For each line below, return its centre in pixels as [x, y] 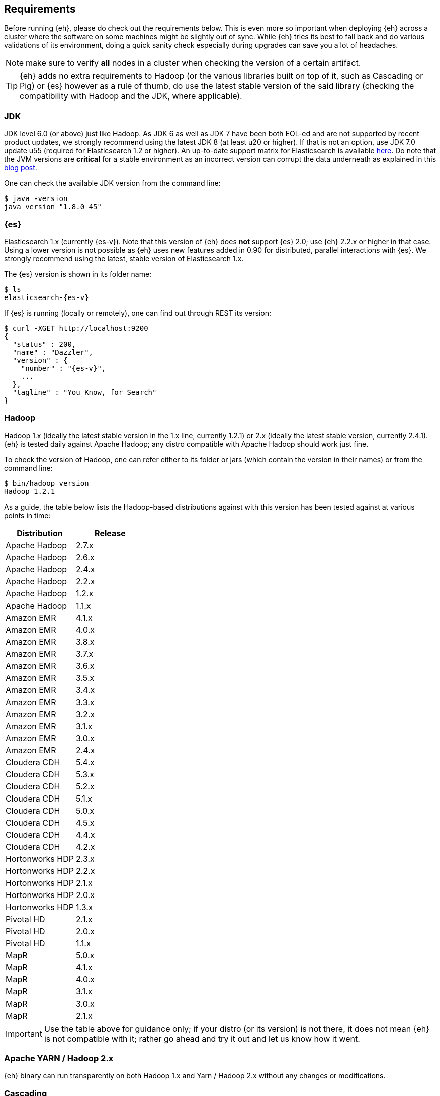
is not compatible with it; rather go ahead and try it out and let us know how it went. [202, 1038]
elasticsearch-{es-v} [47, 297]
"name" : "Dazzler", [53, 352]
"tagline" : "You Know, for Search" [84, 392]
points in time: [27, 515]
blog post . [21, 168]
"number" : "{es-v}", [63, 368]
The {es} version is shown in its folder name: [78, 274]
